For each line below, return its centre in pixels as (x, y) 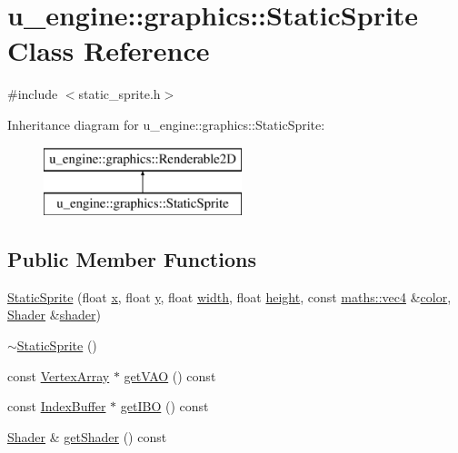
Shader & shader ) (54, 315)
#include (33, 94)
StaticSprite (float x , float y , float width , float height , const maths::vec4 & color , (229, 296)
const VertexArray (59, 375)
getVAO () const (170, 375)
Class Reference (109, 50)
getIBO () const (164, 406)
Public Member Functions (132, 259)
